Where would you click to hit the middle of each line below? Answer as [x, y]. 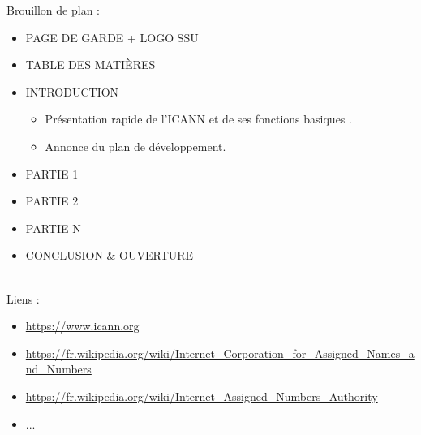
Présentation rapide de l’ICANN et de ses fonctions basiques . [198, 119]
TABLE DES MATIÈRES [90, 65]
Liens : [23, 298]
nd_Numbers [58, 369]
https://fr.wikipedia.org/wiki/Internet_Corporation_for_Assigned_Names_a [220, 353]
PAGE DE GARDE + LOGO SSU [112, 37]
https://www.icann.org [82, 326]
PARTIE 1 [52, 173]
